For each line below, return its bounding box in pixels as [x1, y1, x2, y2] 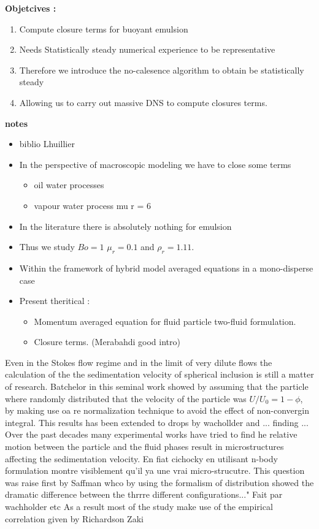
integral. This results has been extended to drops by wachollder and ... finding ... [5, 416, 309, 428]
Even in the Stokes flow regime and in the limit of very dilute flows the [5, 356, 272, 368]
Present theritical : [19, 294, 90, 307]
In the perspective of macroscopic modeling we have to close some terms [19, 158, 291, 170]
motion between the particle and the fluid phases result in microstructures [5, 440, 284, 453]
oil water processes [34, 178, 104, 191]
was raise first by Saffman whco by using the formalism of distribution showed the [5, 476, 314, 489]
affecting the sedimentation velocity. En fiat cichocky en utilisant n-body [5, 452, 278, 465]
